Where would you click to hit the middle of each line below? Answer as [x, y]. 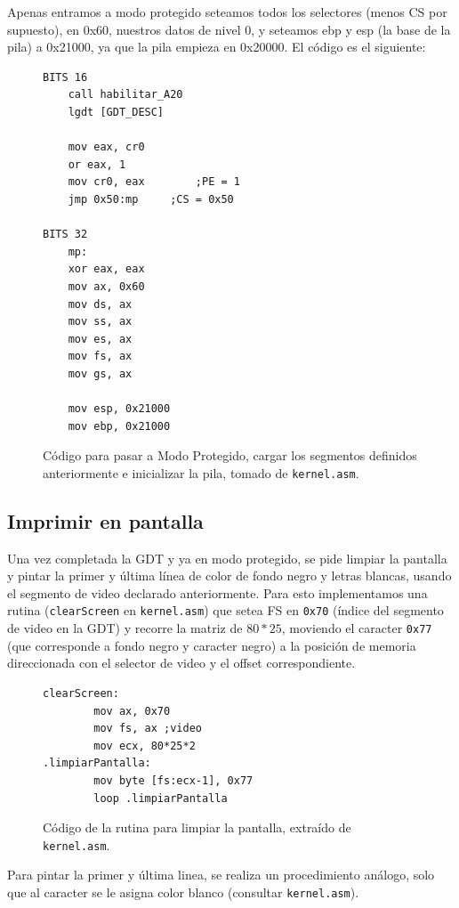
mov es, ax [100, 339]
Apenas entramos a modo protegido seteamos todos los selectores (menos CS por [227, 12]
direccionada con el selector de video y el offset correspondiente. [181, 663]
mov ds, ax [100, 304]
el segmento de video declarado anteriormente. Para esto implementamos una [217, 592]
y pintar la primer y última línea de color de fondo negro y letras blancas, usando [229, 576]
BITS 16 [65, 77]
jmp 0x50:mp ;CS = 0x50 [151, 199]
